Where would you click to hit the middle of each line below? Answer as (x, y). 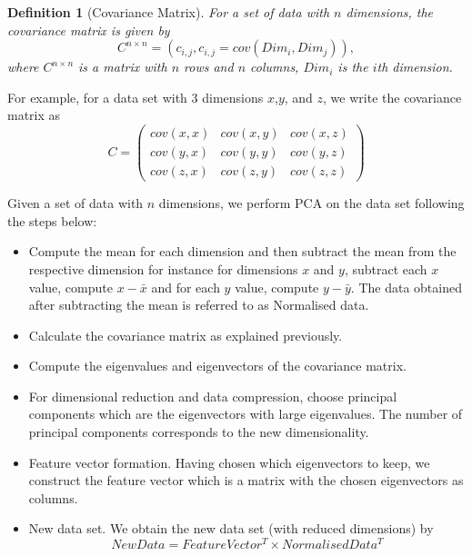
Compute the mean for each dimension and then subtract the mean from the (242, 251)
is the (353, 67)
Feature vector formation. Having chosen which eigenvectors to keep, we (229, 462)
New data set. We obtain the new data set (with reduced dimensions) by (231, 528)
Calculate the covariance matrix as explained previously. (186, 335)
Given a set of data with (75, 203)
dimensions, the (390, 12)
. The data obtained (406, 287)
